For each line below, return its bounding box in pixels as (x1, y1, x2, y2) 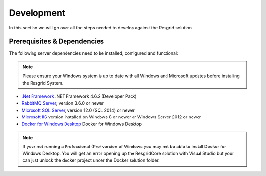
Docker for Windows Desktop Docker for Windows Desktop (21, 121, 142, 127)
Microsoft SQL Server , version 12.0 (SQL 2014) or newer (21, 107, 135, 113)
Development (9, 7, 66, 18)
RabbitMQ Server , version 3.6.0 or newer (21, 100, 104, 106)
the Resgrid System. (22, 80, 64, 86)
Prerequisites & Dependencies (9, 37, 104, 46)
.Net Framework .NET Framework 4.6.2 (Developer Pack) (21, 93, 137, 99)
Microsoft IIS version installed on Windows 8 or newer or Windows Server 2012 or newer (21, 114, 201, 120)
